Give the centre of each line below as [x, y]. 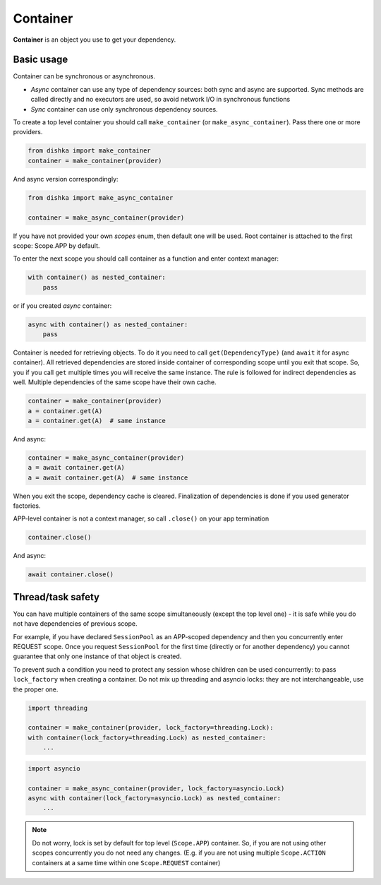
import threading [58, 708]
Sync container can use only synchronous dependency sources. [124, 109]
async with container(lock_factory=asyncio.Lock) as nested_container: [155, 798]
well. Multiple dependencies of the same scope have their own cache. [115, 382]
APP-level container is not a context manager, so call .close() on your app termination [141, 518]
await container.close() [71, 575]
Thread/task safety [56, 597]
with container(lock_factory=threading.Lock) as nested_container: [147, 737]
